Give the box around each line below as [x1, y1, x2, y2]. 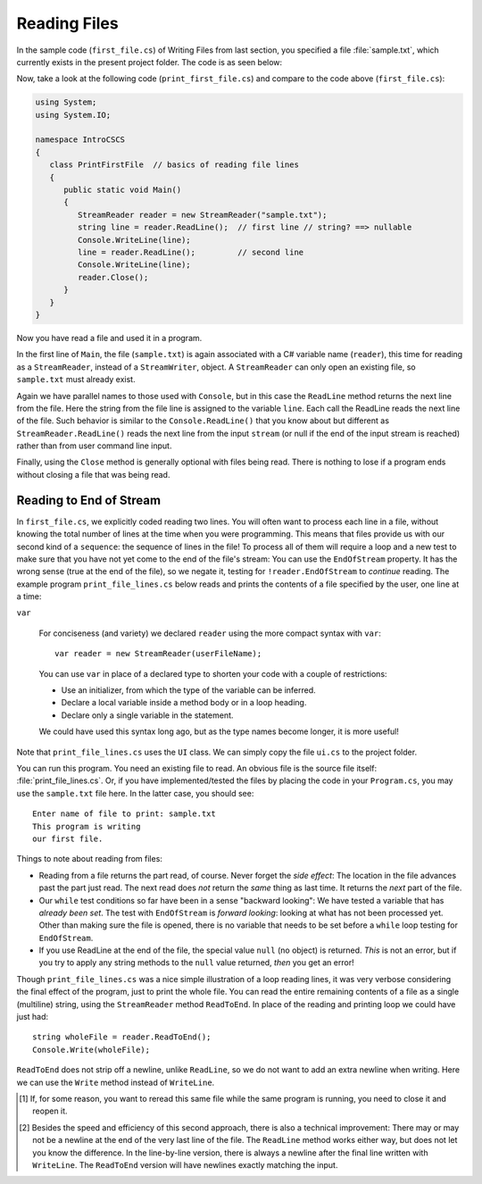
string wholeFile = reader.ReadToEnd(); [32, 1032, 212, 1042]
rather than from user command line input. [16, 440, 172, 451]
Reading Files [16, 13, 120, 33]
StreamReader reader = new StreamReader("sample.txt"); [77, 210, 328, 220]
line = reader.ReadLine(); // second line [77, 247, 304, 257]
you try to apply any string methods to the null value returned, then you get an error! [38, 957, 354, 968]
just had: [16, 1012, 49, 1022]
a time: [16, 591, 42, 602]
